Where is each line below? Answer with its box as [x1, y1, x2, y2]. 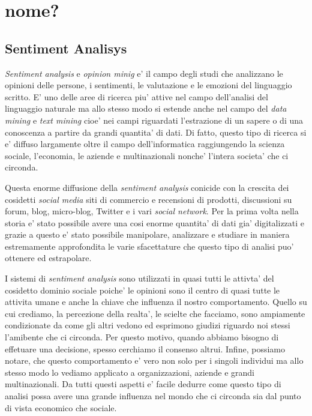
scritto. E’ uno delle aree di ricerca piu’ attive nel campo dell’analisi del [5, 90, 268, 103]
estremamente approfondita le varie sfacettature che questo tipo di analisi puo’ [5, 240, 294, 252]
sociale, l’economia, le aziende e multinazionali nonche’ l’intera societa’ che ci [5, 149, 289, 161]
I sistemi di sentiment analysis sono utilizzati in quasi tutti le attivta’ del [5, 272, 274, 285]
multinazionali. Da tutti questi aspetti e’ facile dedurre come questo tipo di [5, 378, 281, 390]
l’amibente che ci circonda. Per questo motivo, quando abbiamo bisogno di [5, 331, 279, 343]
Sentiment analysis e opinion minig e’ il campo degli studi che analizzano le [5, 67, 283, 79]
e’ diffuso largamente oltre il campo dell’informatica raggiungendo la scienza [5, 137, 285, 150]
